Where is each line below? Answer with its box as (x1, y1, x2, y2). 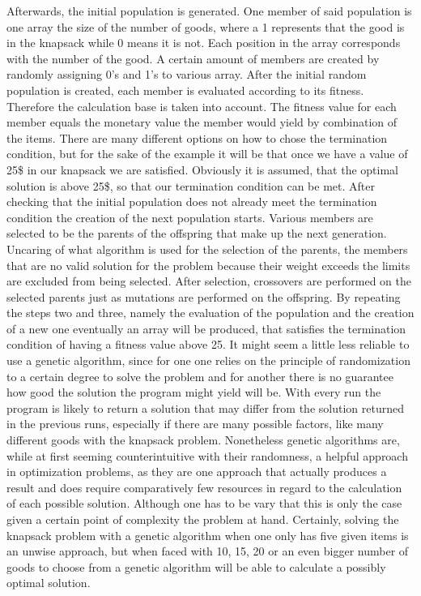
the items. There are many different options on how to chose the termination (6, 129, 388, 146)
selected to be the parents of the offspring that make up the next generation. (6, 225, 387, 242)
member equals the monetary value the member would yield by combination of (6, 114, 398, 131)
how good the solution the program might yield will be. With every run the (6, 384, 381, 401)
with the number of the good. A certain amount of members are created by (6, 49, 380, 66)
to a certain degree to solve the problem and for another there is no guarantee (6, 367, 393, 384)
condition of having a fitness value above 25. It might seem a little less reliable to (6, 336, 410, 353)
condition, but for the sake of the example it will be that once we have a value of (6, 145, 408, 162)
